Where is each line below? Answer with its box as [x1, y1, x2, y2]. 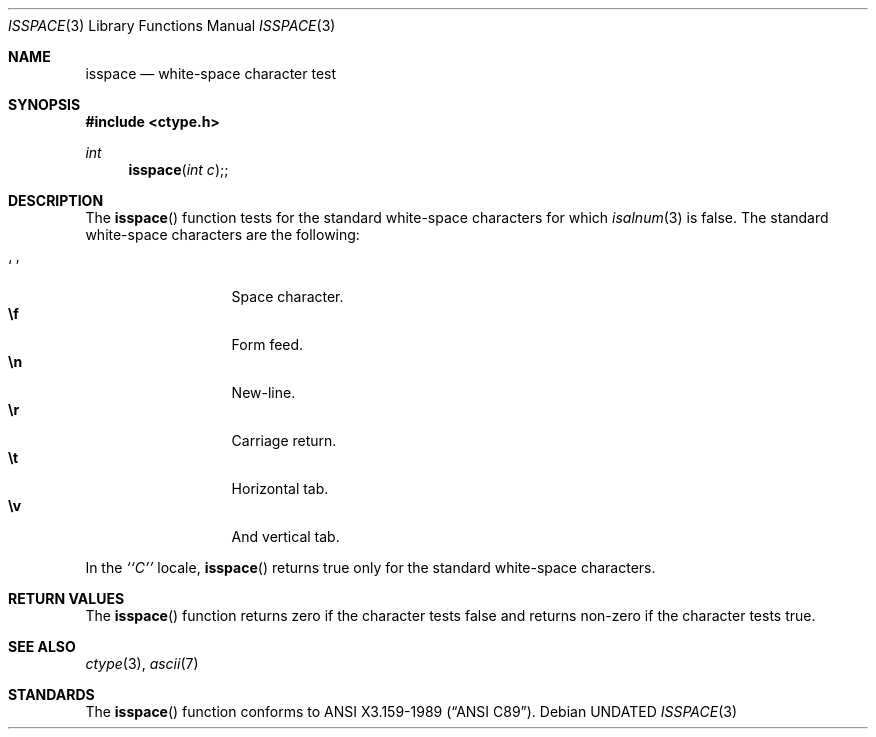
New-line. [231, 384, 296, 401]
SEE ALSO [8, 638, 76, 655]
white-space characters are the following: [85, 226, 360, 243]
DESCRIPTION [8, 192, 104, 209]
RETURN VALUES [8, 590, 125, 607]
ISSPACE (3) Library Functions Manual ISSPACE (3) [8, 17, 336, 34]
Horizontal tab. [231, 480, 329, 497]
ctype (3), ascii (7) [85, 655, 199, 672]
